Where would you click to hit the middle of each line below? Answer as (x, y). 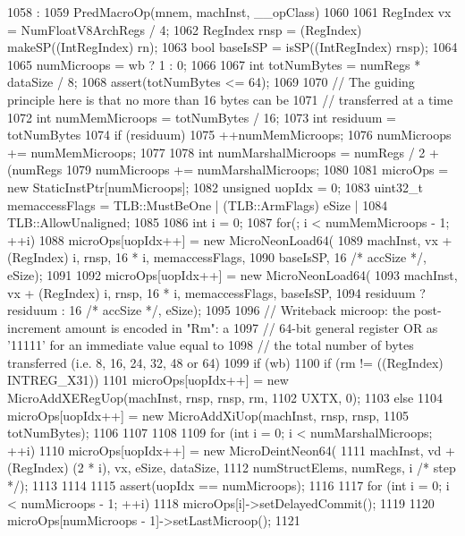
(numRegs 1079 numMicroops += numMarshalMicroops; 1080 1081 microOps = (228, 170)
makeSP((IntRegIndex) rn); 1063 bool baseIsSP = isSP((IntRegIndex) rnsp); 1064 (232, 47)
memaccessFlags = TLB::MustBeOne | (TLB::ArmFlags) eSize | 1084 (198, 204)
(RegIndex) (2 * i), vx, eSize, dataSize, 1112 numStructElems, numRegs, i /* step (232, 468)
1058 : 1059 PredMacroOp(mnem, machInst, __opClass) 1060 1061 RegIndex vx (229, 12)
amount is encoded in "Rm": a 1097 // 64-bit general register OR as (251, 327)
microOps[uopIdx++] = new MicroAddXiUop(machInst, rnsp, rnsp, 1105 (208, 415)
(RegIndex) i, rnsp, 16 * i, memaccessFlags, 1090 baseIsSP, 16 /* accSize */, (217, 257)
